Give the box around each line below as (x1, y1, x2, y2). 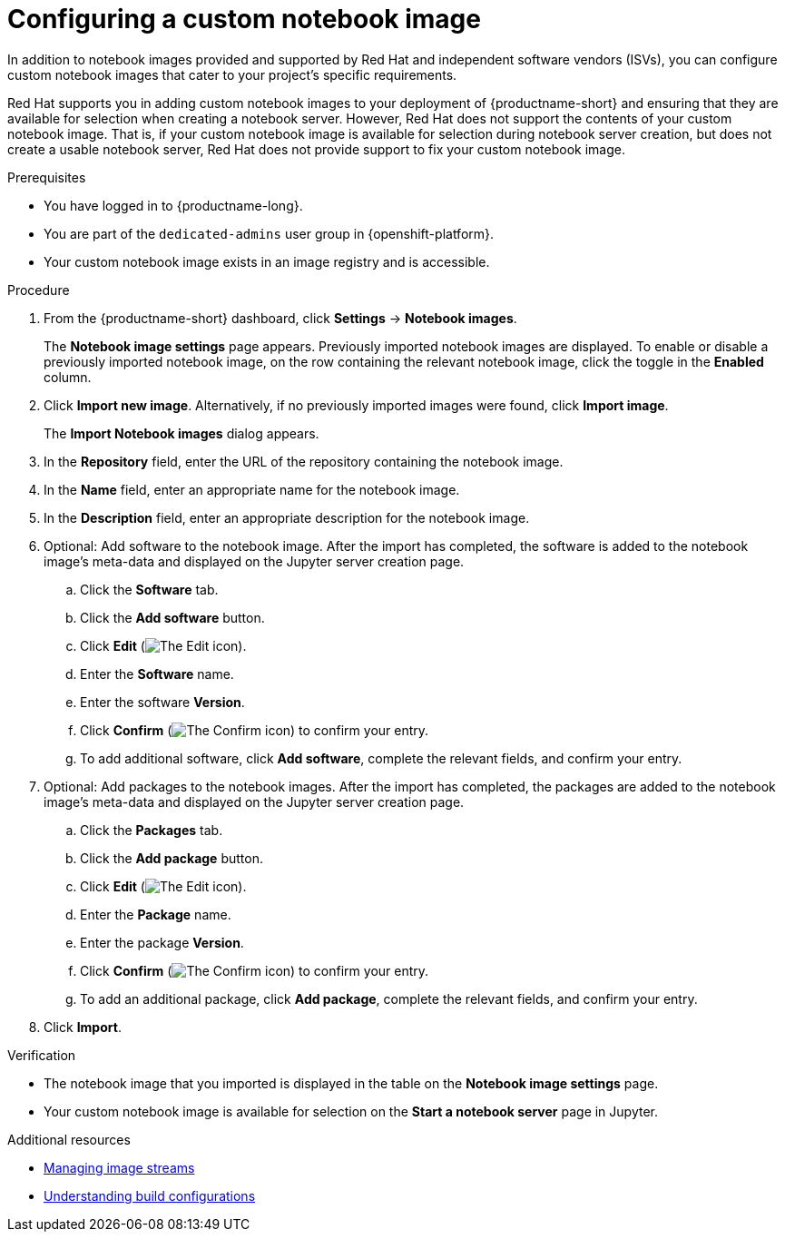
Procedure (7, 281, 70, 298)
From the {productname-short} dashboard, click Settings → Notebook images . (44, 310, 517, 326)
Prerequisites (7, 169, 86, 185)
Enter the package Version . (80, 934, 244, 950)
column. (44, 369, 92, 385)
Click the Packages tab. (80, 821, 223, 838)
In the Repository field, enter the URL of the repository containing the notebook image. (44, 453, 564, 469)
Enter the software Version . (80, 693, 245, 710)
